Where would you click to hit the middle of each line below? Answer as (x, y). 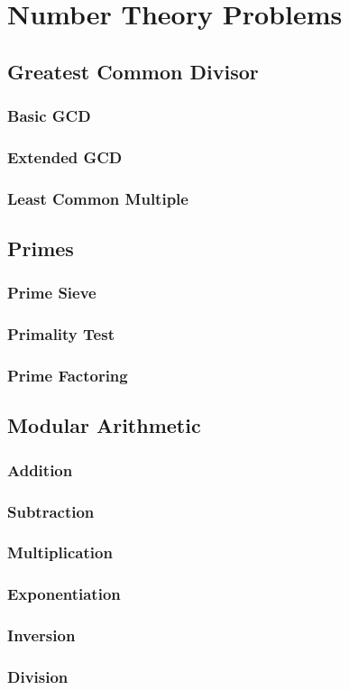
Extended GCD (65, 156)
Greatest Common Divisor (133, 71)
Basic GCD (49, 116)
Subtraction (51, 511)
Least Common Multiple (98, 198)
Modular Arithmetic (104, 425)
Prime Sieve (52, 293)
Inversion (41, 635)
